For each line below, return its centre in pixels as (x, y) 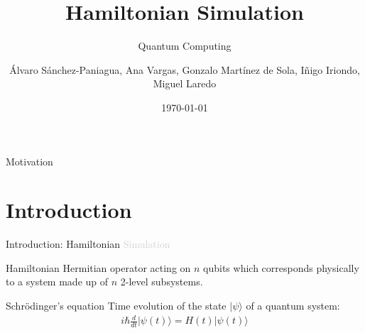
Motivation (29, 161)
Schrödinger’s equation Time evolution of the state (116, 305)
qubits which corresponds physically (281, 267)
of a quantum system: (293, 305)
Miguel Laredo (185, 83)
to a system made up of (57, 282)
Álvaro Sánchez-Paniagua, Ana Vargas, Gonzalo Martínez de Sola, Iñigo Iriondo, (185, 69)
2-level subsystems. (162, 282)
